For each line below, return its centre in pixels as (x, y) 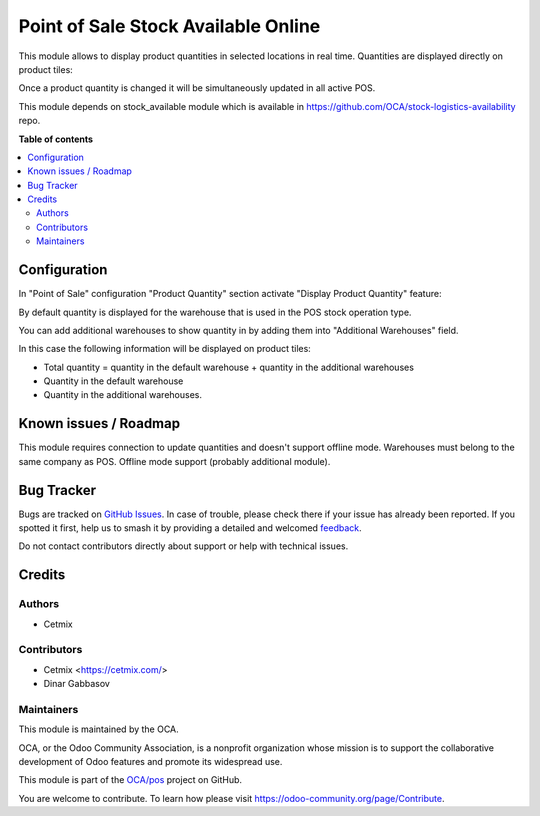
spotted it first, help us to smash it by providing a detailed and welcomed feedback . (190, 528)
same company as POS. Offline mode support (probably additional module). (174, 461)
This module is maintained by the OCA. (98, 729)
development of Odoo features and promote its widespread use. (150, 762)
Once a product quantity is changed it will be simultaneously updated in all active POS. (197, 88)
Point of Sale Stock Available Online (169, 26)
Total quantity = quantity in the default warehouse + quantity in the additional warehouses (229, 367)
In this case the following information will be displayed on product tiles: (165, 349)
